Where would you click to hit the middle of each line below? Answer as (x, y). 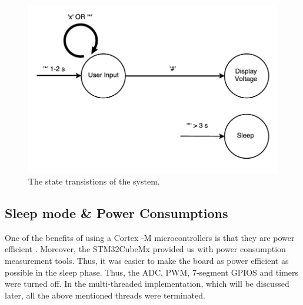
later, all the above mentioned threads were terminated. (105, 295)
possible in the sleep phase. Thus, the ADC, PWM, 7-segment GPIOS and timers (152, 272)
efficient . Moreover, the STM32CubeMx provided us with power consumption (145, 249)
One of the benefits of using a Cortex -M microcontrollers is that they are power (150, 237)
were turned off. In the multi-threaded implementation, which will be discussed (147, 284)
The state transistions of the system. (94, 181)
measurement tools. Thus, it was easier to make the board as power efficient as (147, 260)
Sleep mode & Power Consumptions (116, 212)
